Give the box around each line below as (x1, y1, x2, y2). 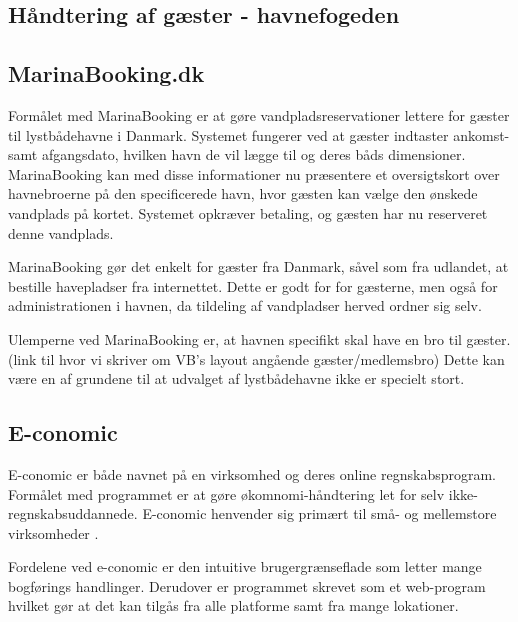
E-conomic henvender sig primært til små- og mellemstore (142, 503, 497, 524)
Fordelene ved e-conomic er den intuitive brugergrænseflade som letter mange (8, 556, 482, 577)
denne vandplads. (8, 222, 114, 243)
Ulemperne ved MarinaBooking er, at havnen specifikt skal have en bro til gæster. (8, 328, 511, 349)
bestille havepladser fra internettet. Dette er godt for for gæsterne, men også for (8, 275, 498, 296)
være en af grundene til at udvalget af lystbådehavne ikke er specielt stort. (8, 368, 465, 389)
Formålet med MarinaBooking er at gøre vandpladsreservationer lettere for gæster (8, 104, 510, 125)
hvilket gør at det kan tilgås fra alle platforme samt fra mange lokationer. (8, 595, 459, 616)
